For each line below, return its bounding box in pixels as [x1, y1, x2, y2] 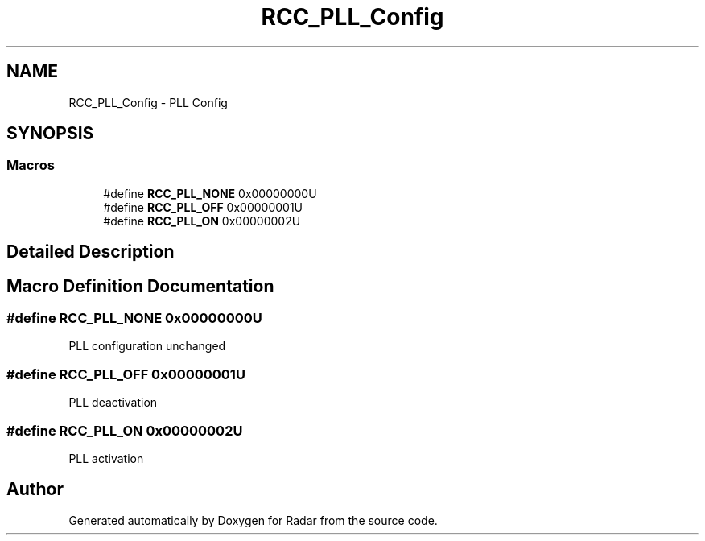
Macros [6, 157, 55, 174]
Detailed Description [6, 242, 175, 262]
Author [6, 479, 64, 500]
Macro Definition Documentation [6, 275, 274, 296]
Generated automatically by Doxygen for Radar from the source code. [68, 513, 438, 527]
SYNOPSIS [6, 123, 94, 144]
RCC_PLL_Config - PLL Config [68, 95, 228, 109]
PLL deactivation [68, 395, 158, 410]
